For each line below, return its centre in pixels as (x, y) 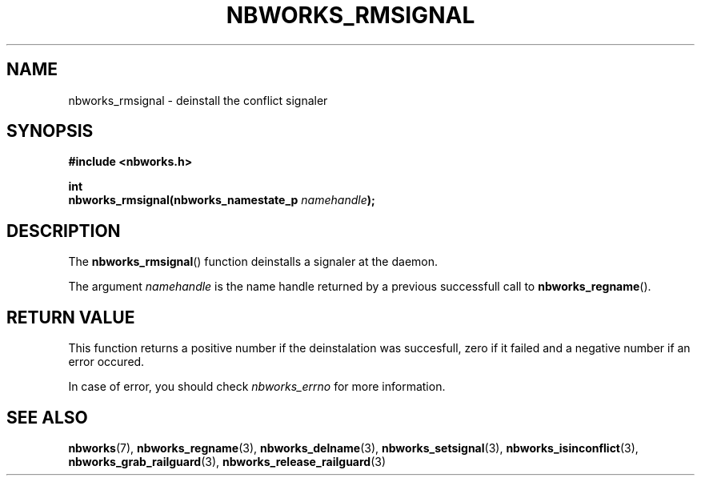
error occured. (106, 362)
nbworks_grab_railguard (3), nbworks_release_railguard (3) (227, 461)
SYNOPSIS (50, 131)
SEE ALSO (47, 417)
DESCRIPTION (64, 231)
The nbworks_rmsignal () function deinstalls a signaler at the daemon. (253, 262)
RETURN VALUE (71, 317)
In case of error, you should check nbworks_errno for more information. (257, 387)
